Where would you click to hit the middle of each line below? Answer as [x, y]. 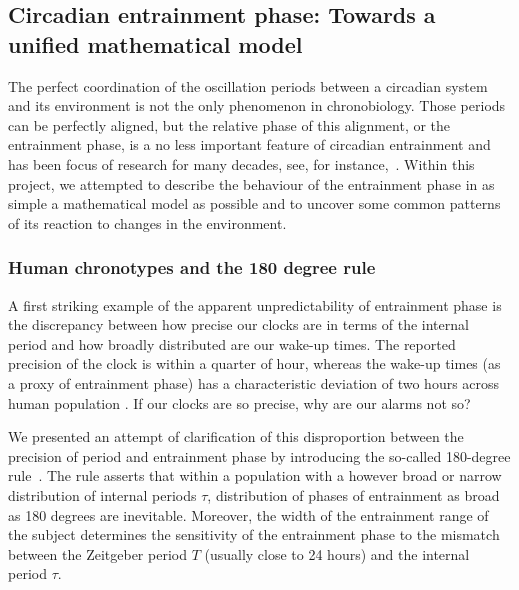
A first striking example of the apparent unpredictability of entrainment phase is [255, 304]
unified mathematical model [155, 43]
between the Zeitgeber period [97, 553]
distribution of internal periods [102, 494]
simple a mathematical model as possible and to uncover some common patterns [254, 203]
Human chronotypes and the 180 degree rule [192, 267]
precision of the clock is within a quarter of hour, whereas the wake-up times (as [254, 363]
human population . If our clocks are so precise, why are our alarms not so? [239, 402]
